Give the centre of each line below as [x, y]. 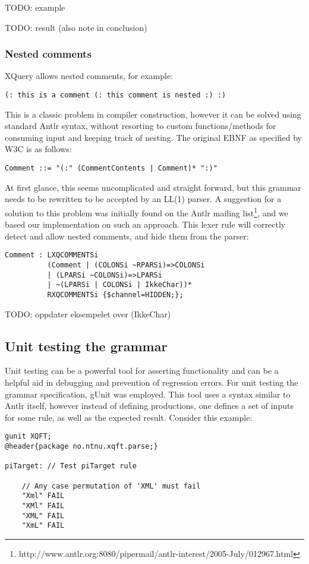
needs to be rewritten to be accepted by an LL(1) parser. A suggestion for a [143, 199]
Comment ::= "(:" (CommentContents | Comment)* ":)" [111, 168]
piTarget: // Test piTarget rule [71, 466]
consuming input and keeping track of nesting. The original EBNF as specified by [153, 137]
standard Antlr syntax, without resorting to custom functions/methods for [141, 126]
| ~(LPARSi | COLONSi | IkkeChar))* [119, 285]
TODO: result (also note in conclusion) [76, 27]
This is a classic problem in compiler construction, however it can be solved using [153, 114]
